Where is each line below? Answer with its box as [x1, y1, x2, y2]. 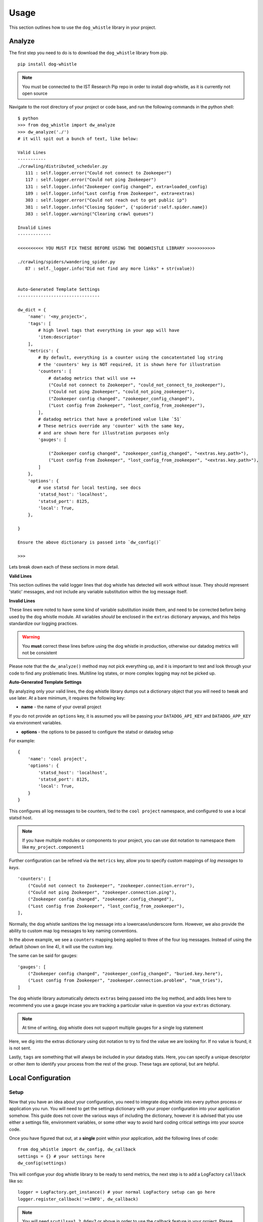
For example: [9, 738, 36, 743]
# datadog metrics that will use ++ [48, 375, 136, 381]
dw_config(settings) [18, 1160, 67, 1166]
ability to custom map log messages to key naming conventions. [9, 928, 138, 934]
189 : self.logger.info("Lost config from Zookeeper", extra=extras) [25, 191, 195, 196]
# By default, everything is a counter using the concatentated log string [38, 355, 224, 360]
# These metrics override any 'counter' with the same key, [38, 423, 185, 429]
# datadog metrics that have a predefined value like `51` [38, 416, 182, 422]
